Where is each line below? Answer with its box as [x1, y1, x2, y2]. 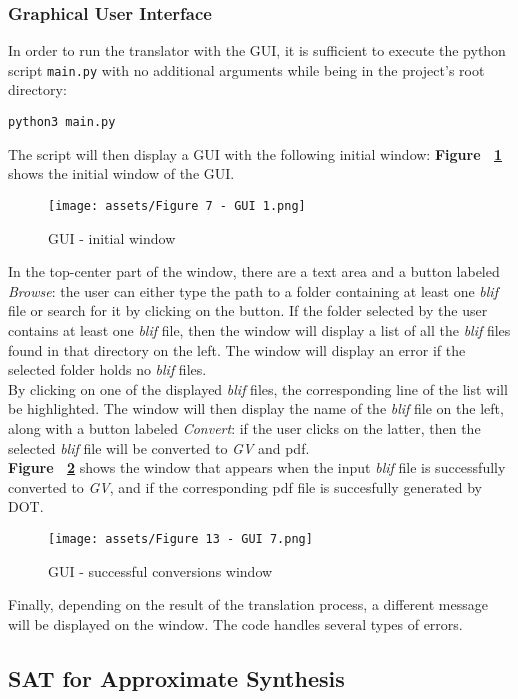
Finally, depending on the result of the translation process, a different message [8, 594, 488, 615]
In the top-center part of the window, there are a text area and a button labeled [8, 261, 500, 282]
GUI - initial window [48, 227, 176, 248]
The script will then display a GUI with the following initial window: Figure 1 [8, 143, 503, 164]
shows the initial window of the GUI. [8, 163, 235, 184]
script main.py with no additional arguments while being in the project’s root [8, 59, 485, 80]
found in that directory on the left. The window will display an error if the [8, 339, 466, 360]
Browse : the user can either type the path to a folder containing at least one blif [8, 280, 498, 301]
